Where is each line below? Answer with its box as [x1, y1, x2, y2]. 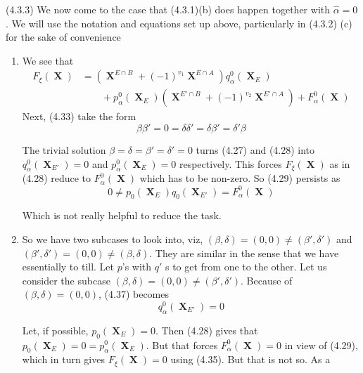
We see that [22, 53, 74, 67]
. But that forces [146, 337, 218, 352]
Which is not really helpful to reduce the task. [22, 208, 222, 223]
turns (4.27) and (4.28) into [196, 143, 315, 157]
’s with [122, 259, 152, 274]
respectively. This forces [179, 156, 282, 171]
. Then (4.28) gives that [155, 322, 258, 337]
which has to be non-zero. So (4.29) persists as [139, 171, 340, 185]
